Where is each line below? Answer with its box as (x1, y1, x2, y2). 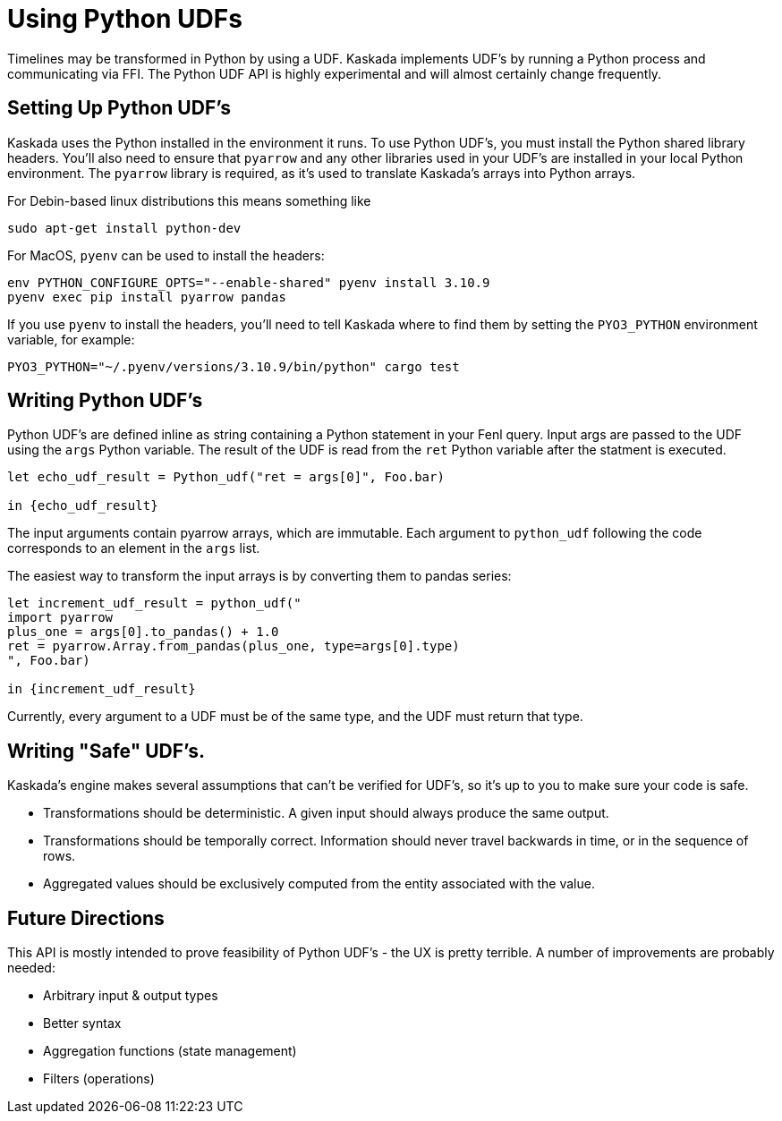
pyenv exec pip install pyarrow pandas (7, 289, 286, 304)
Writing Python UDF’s (7, 389, 203, 412)
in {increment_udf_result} (7, 682, 196, 697)
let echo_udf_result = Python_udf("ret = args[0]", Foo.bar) (7, 470, 445, 485)
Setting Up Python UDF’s (7, 97, 232, 120)
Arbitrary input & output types (43, 988, 218, 1004)
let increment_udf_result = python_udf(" (7, 596, 302, 611)
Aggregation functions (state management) (43, 1043, 297, 1059)
